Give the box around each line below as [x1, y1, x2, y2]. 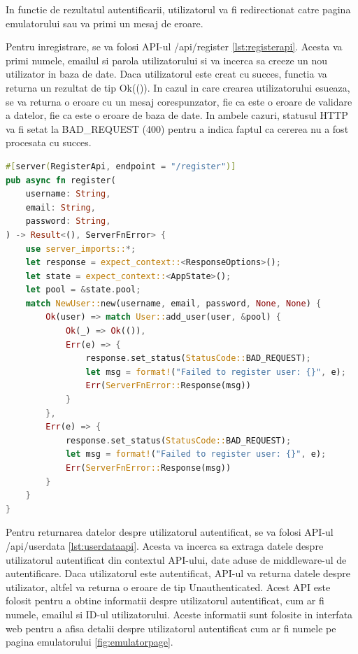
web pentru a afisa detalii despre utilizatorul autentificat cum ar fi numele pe [6, 620, 336, 635]
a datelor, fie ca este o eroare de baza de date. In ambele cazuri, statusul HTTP [6, 108, 348, 122]
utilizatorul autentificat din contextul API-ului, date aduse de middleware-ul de [6, 552, 347, 567]
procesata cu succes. [6, 135, 92, 150]
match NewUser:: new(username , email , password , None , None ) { [25, 298, 322, 308]
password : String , [25, 216, 111, 227]
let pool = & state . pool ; [25, 285, 141, 295]
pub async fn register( [6, 175, 116, 185]
